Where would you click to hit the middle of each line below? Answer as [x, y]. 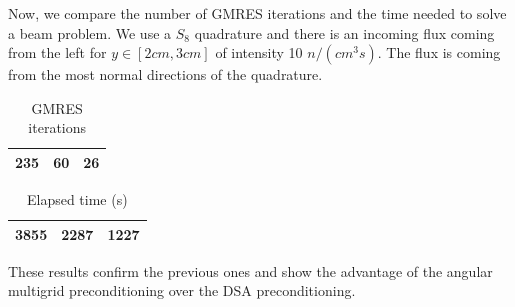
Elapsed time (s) [77, 199]
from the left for [57, 52]
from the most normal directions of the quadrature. [165, 74]
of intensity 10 [259, 52]
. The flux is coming [439, 52]
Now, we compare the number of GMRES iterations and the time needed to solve [257, 13]
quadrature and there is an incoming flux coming [344, 32]
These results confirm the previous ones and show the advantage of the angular [250, 270]
